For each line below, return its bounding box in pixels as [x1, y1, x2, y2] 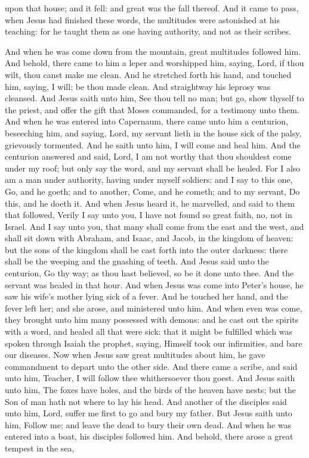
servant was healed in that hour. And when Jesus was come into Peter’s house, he [5, 278, 304, 291]
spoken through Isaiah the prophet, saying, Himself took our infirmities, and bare [5, 337, 302, 349]
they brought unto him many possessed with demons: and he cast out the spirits [5, 313, 299, 326]
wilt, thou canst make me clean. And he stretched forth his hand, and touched [5, 68, 292, 80]
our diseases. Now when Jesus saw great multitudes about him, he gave [5, 348, 265, 361]
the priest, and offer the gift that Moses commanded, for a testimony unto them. [5, 103, 299, 116]
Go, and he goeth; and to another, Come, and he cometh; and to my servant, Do [5, 185, 300, 197]
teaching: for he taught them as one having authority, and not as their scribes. [5, 25, 291, 38]
